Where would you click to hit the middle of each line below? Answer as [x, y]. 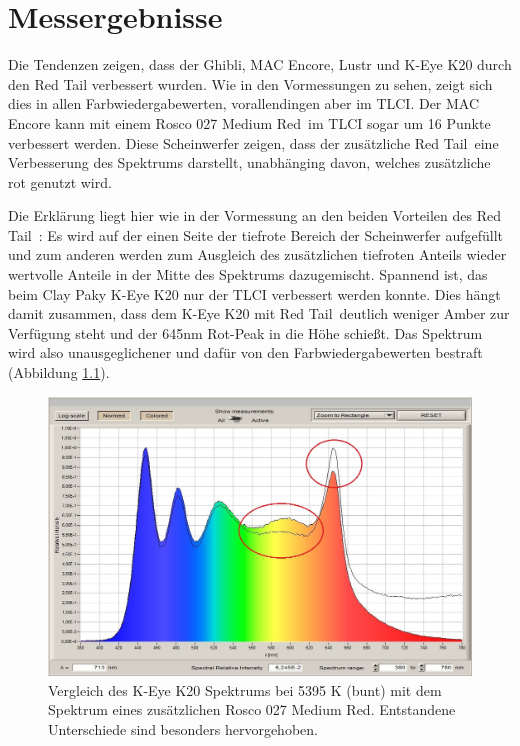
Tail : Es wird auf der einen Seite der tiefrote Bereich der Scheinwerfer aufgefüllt [256, 234]
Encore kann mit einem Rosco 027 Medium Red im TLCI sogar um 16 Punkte [249, 122]
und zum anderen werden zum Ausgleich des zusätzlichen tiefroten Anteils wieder [257, 254]
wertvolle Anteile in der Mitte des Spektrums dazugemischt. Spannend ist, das [248, 274]
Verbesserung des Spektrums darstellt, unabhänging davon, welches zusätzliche [249, 162]
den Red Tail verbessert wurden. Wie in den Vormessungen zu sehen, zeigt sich [250, 83]
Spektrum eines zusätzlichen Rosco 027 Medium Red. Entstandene [252, 709]
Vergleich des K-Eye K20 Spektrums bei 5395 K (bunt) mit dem [245, 689]
